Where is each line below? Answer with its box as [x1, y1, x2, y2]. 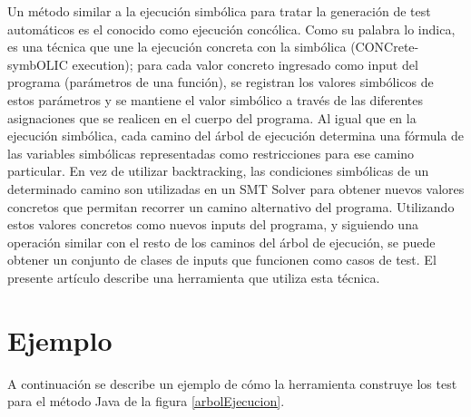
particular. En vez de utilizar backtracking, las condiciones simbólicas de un [7, 161, 429, 180]
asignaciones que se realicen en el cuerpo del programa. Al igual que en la [7, 108, 417, 127]
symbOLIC [7, 54, 68, 73]
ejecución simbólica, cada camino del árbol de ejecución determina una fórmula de [7, 126, 465, 145]
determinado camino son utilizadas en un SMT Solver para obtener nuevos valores [7, 179, 465, 198]
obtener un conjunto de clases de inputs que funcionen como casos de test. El [7, 250, 437, 269]
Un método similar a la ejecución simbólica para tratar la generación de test [7, 2, 431, 20]
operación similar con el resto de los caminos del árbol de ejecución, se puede [7, 232, 436, 251]
